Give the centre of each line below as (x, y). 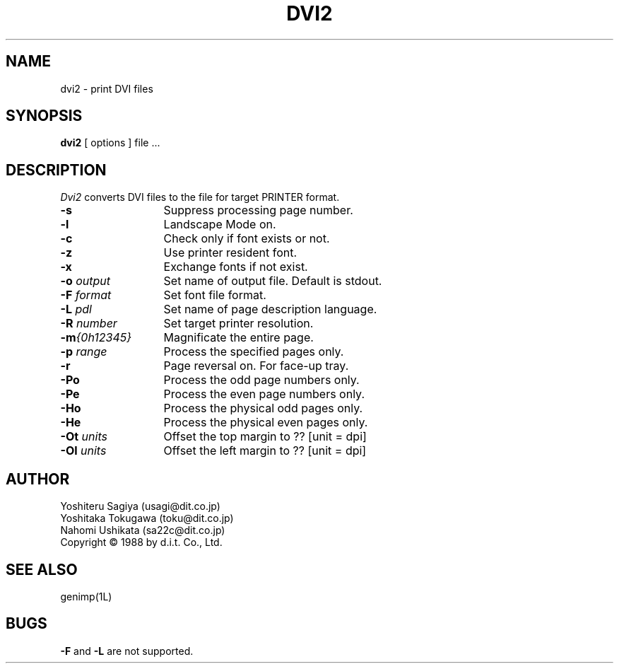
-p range (84, 352)
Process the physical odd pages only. (263, 408)
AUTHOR (38, 479)
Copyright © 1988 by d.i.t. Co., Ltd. (141, 542)
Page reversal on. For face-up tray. (256, 366)
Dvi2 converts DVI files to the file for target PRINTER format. (200, 197)
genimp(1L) (86, 596)
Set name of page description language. (270, 309)
